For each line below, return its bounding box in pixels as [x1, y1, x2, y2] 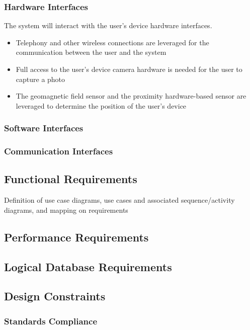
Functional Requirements [4, 171, 137, 187]
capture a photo [16, 73, 65, 84]
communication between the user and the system [16, 47, 166, 57]
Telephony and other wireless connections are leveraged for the [16, 37, 209, 47]
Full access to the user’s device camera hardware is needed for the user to [16, 64, 242, 74]
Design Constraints [4, 288, 106, 304]
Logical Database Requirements [4, 259, 172, 274]
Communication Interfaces [4, 145, 113, 157]
